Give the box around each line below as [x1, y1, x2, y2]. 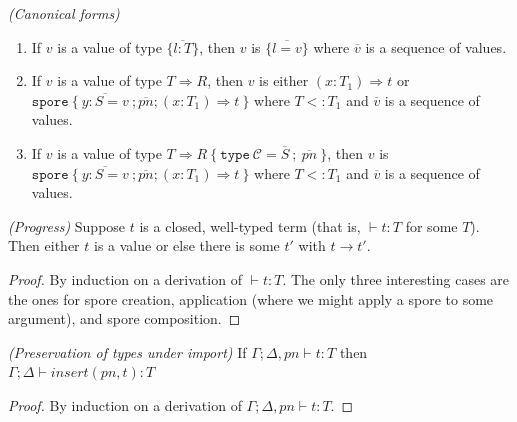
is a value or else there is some [93, 235, 280, 256]
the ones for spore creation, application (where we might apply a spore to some [8, 288, 494, 309]
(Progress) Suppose [8, 215, 126, 236]
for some [405, 215, 458, 236]
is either [259, 70, 309, 91]
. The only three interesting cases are [282, 268, 510, 289]
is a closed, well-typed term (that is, [139, 215, 361, 236]
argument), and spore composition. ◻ [8, 308, 241, 329]
